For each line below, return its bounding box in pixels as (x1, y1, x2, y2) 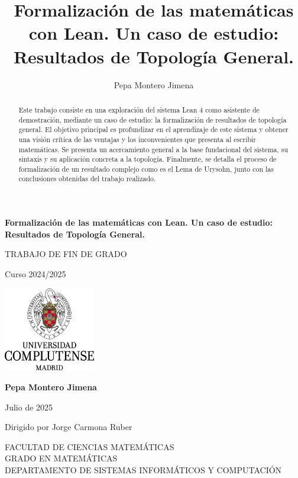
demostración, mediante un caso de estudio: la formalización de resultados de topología (18, 114, 287, 124)
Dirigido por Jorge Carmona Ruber (5, 421, 132, 433)
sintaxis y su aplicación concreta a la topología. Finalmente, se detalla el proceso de (18, 154, 277, 164)
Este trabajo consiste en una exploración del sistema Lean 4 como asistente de (18, 104, 260, 114)
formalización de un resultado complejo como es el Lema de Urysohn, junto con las (18, 163, 274, 174)
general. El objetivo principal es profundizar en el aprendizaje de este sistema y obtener (18, 124, 289, 134)
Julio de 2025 (5, 400, 53, 413)
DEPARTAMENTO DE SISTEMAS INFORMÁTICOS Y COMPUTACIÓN (5, 464, 282, 476)
